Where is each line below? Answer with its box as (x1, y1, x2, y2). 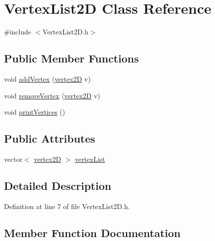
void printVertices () (4, 107, 65, 117)
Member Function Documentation (4, 225, 181, 240)
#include (4, 27, 31, 37)
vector (4, 153, 23, 164)
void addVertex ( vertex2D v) (4, 73, 91, 84)
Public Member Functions (4, 51, 139, 66)
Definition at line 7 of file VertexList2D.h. (4, 201, 130, 211)
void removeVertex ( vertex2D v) (4, 90, 100, 100)
